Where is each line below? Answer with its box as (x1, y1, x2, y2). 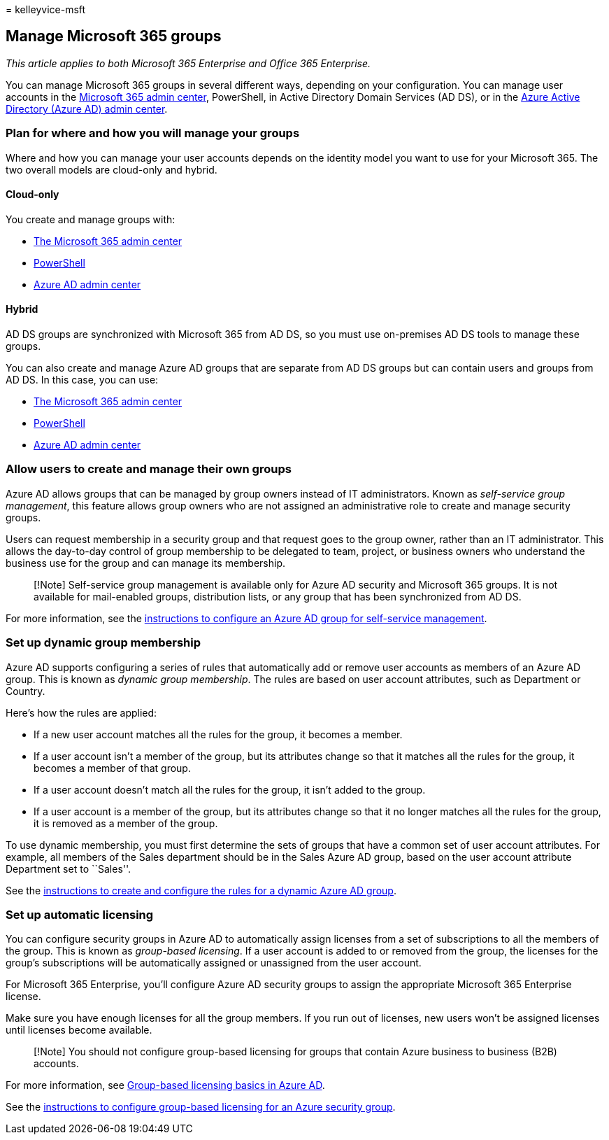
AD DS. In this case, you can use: (6, 374, 159, 386)
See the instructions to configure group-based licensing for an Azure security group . (6, 1101, 396, 1113)
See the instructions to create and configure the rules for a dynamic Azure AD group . (6, 884, 396, 896)
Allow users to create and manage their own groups (6, 462, 292, 477)
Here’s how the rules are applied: (6, 706, 157, 719)
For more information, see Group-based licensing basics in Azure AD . (6, 1079, 325, 1092)
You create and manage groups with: (6, 213, 175, 225)
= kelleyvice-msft (6, 3, 86, 15)
